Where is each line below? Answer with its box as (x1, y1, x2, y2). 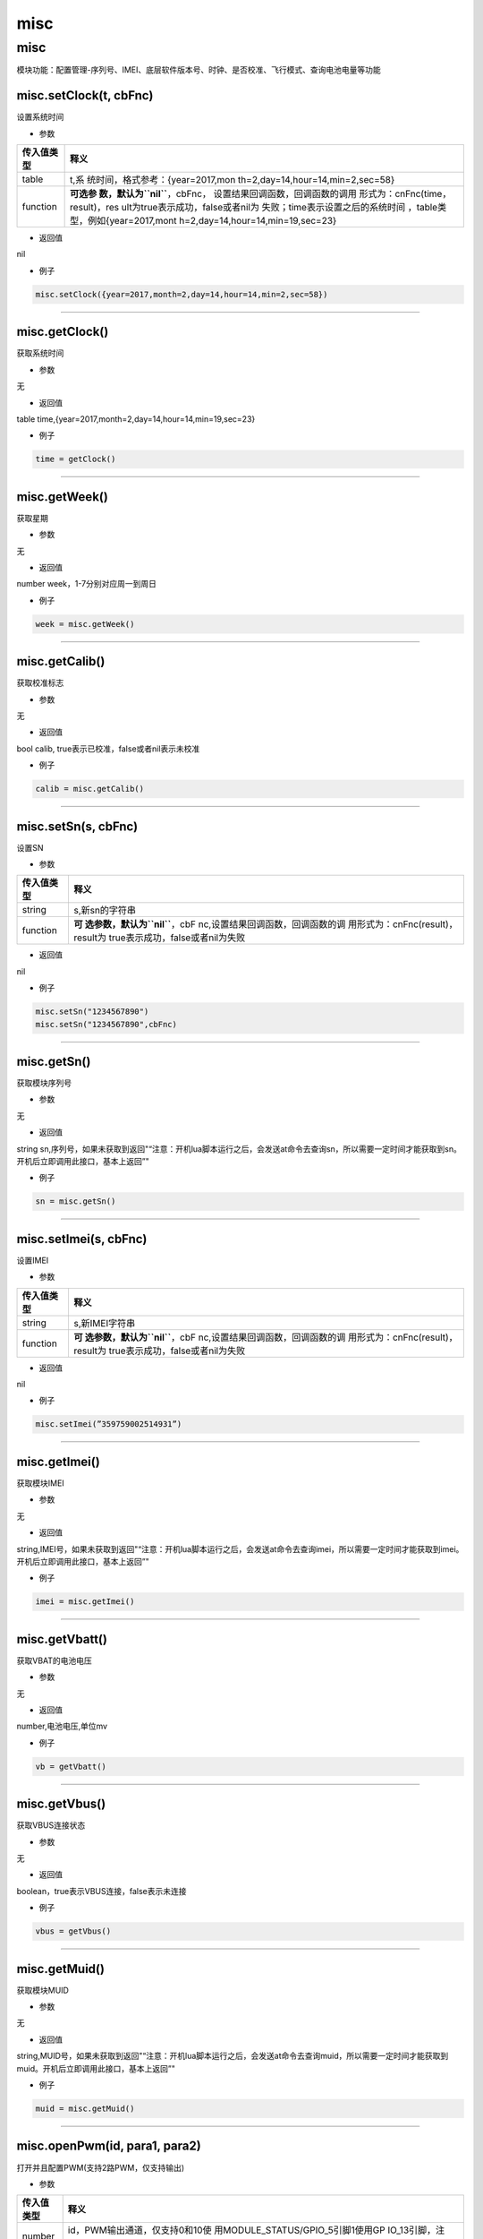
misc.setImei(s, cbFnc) (16, 1231, 148, 1247)
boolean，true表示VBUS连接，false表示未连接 (16, 1885, 187, 1896)
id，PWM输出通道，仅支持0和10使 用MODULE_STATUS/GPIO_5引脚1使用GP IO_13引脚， (67, 2224, 436, 2236)
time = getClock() (35, 454, 116, 465)
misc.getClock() (16, 324, 109, 339)
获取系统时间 (16, 347, 64, 358)
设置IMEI (16, 1255, 49, 1265)
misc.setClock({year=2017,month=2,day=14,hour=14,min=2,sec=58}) (35, 289, 328, 299)
